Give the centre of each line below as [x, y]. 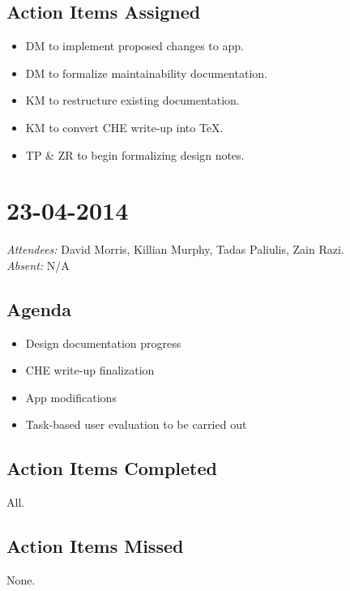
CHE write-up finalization [90, 370]
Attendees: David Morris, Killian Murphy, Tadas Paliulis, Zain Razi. [175, 249]
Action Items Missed [95, 546]
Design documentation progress [103, 343]
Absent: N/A [38, 265]
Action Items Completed [112, 468]
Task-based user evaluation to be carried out [136, 424]
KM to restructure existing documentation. [132, 100]
